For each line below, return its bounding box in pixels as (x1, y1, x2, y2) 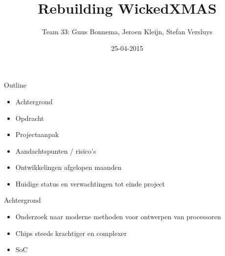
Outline (4, 80, 26, 90)
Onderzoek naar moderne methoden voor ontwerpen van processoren (15, 211, 221, 222)
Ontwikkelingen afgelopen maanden (15, 162, 122, 172)
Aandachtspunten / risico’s (15, 145, 96, 156)
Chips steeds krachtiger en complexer (15, 228, 127, 238)
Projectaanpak (15, 129, 59, 140)
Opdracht (15, 113, 44, 123)
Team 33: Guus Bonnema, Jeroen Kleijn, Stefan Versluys (42, 26, 213, 37)
